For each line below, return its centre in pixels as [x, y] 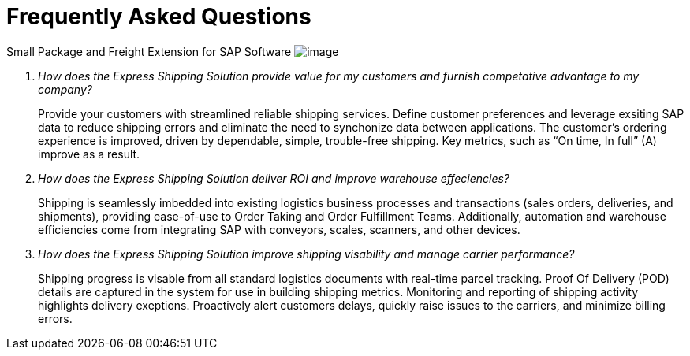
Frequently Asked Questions [159, 17]
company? [65, 89]
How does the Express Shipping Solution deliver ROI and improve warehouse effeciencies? [274, 178]
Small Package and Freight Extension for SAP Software [149, 51]
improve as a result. [89, 154]
